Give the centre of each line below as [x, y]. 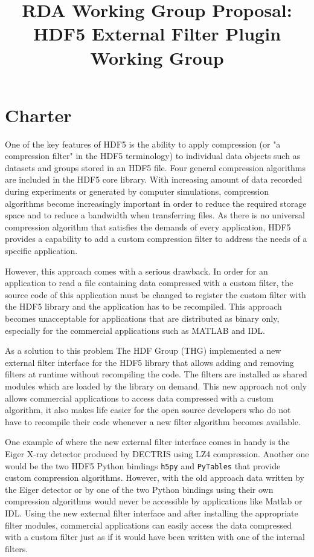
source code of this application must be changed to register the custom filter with [155, 294]
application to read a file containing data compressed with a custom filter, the [149, 283]
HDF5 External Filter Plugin [157, 34]
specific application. [41, 251]
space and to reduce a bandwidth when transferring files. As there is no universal [155, 215]
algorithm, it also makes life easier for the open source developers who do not [148, 410]
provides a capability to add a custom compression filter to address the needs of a [156, 239]
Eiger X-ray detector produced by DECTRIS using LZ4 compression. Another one [157, 453]
